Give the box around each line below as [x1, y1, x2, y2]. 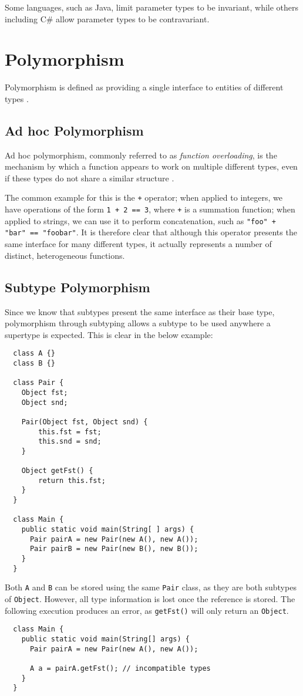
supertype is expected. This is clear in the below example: [5, 328, 213, 340]
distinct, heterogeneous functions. [5, 249, 125, 261]
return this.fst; [38, 476, 106, 485]
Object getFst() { [21, 467, 93, 475]
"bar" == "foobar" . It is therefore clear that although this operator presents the [5, 226, 297, 238]
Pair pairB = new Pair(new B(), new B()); [29, 545, 198, 553]
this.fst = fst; [38, 427, 102, 436]
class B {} [13, 359, 55, 367]
